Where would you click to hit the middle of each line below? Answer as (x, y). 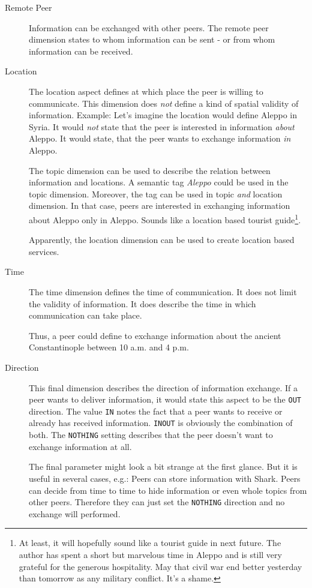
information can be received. (81, 51)
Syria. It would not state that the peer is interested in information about (162, 126)
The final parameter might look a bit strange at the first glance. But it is (163, 466)
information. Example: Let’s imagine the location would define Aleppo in (163, 115)
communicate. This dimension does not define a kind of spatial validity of (164, 103)
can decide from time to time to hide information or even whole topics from (168, 490)
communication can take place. (85, 315)
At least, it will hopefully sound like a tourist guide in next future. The (150, 543)
